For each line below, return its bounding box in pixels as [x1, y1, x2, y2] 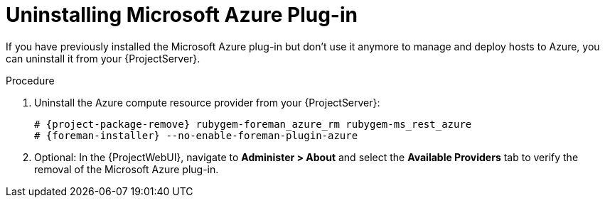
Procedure [6, 74, 55, 87]
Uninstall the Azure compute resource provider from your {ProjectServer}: [34, 96, 380, 109]
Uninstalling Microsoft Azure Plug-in [6, 3, 358, 27]
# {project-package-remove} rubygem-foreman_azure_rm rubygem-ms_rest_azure [34, 118, 472, 130]
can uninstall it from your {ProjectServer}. [6, 52, 200, 65]
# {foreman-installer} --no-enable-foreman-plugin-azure [34, 129, 358, 141]
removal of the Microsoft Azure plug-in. [34, 163, 219, 175]
